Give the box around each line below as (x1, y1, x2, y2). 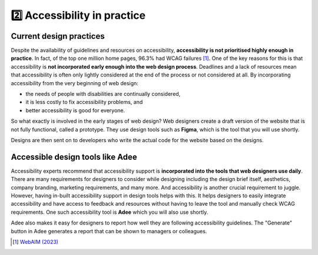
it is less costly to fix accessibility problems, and (25, 99, 143, 106)
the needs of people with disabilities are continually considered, (25, 90, 181, 98)
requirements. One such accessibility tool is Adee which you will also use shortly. (11, 209, 208, 216)
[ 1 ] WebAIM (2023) (12, 239, 59, 245)
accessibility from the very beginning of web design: (11, 79, 138, 86)
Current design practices (11, 31, 105, 41)
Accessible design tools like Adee (11, 152, 138, 162)
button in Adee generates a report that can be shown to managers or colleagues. (11, 227, 207, 234)
